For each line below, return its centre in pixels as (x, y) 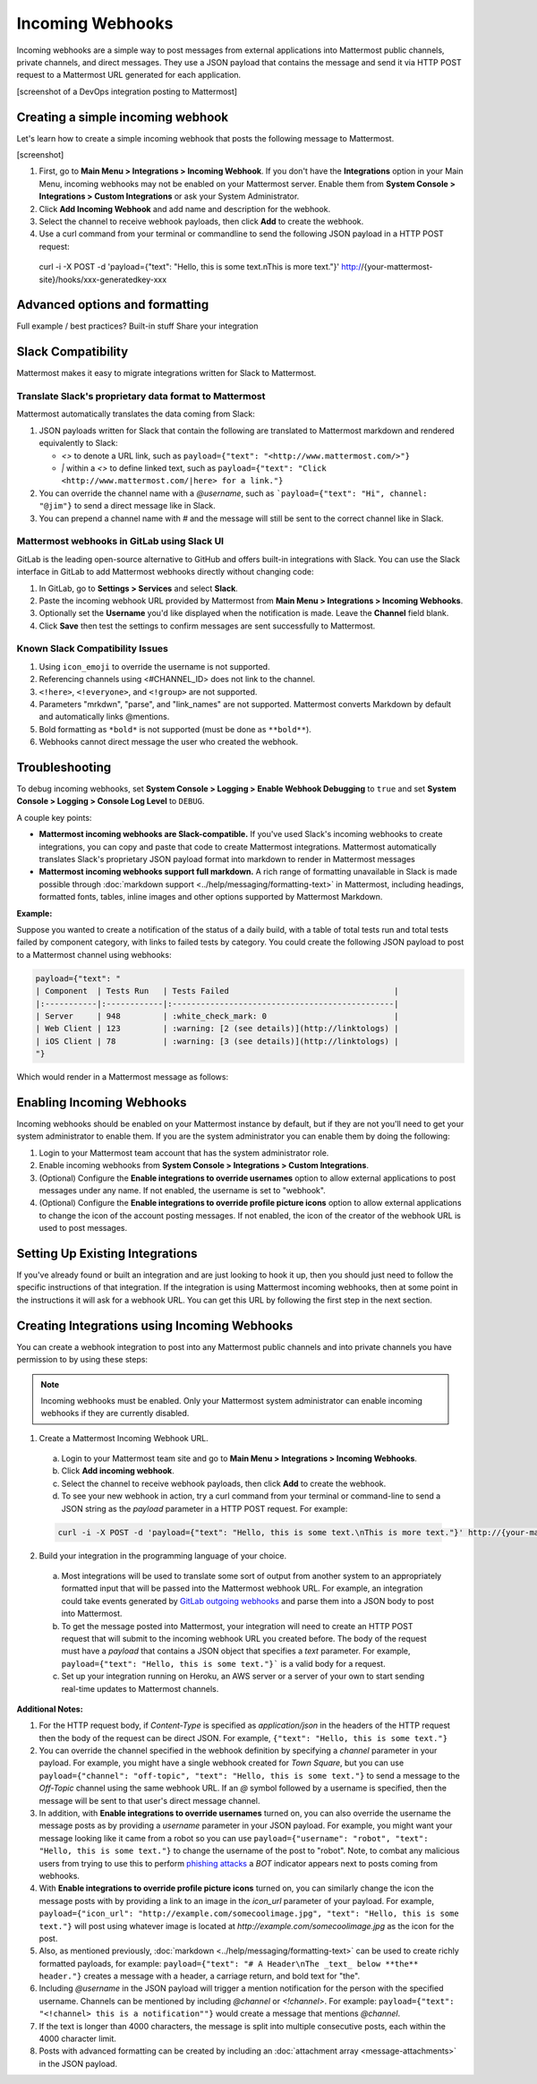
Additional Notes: (50, 1709)
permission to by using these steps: (82, 1360)
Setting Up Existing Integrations (107, 1253)
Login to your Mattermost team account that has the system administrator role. (184, 1153)
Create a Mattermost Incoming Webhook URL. (124, 1438)
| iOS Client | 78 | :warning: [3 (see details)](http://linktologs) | (217, 1041)
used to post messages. (83, 1228)
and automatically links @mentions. (104, 717)
